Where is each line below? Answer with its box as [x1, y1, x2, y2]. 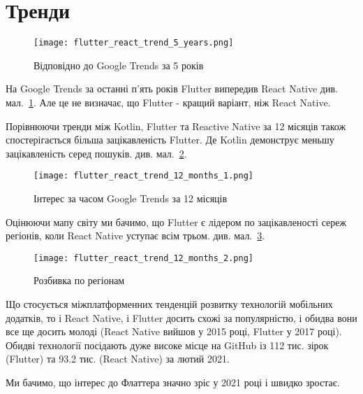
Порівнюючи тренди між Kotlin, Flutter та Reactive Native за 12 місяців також [6, 118, 346, 133]
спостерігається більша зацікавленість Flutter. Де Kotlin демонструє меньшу [6, 132, 334, 147]
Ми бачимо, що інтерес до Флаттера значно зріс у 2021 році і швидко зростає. [6, 375, 340, 389]
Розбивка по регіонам [34, 273, 125, 288]
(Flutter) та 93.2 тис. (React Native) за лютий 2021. [6, 351, 230, 366]
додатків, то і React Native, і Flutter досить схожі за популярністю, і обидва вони [6, 310, 357, 325]
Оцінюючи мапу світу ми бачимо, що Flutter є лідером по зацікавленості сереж [6, 214, 347, 229]
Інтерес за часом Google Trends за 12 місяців [34, 191, 228, 205]
